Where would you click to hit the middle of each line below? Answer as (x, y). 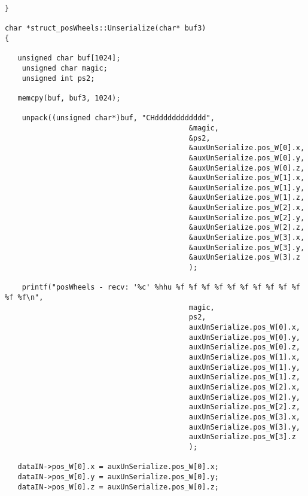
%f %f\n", (24, 298)
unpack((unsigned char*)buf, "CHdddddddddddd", (118, 118)
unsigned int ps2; (58, 78)
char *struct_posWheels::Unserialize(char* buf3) (106, 28)
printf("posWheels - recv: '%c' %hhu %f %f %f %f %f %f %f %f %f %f (161, 287)
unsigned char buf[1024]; (69, 58)
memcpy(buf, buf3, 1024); (69, 98)
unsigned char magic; (65, 68)
